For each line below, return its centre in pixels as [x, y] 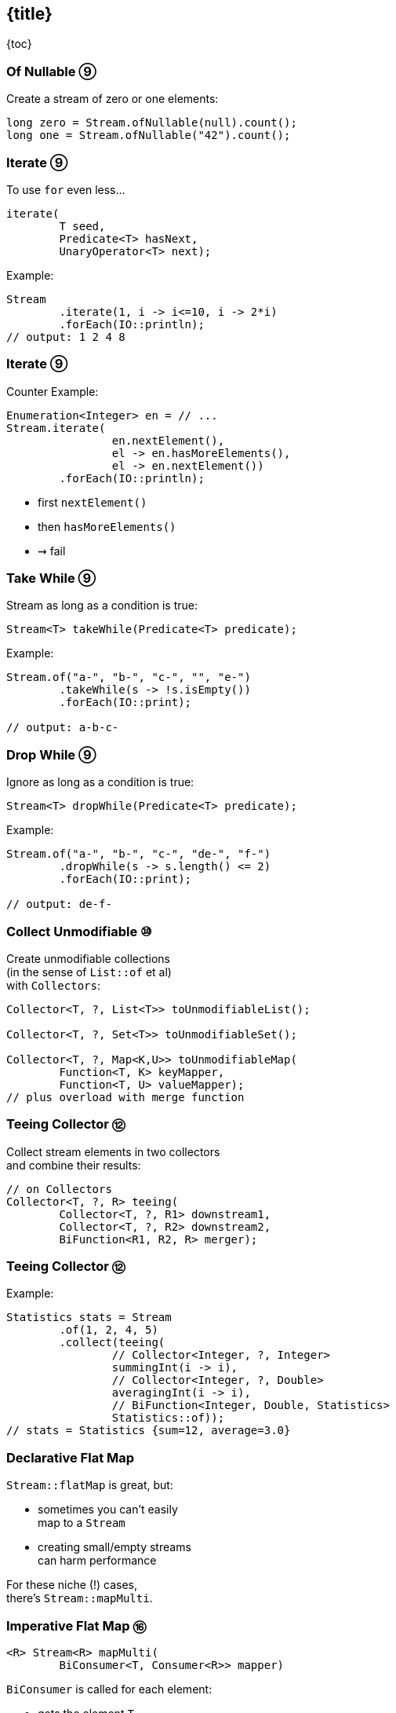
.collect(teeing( [112, 1343]
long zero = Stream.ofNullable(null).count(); [152, 123]
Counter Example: [53, 391]
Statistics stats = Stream [89, 1318]
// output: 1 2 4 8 [66, 337]
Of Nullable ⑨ [52, 71]
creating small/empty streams [114, 1547]
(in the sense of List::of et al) [89, 972]
